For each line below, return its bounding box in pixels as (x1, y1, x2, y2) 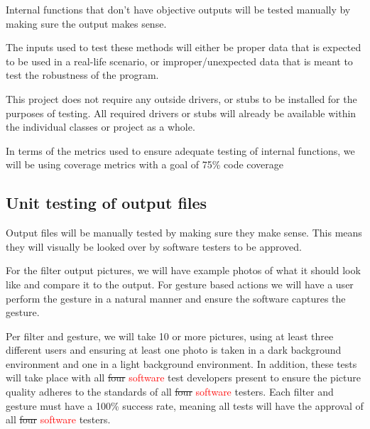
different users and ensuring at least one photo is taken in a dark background (6, 342, 342, 357)
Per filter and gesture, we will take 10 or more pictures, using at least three (6, 328, 334, 343)
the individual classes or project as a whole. (6, 119, 195, 134)
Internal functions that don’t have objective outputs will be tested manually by (6, 2, 351, 16)
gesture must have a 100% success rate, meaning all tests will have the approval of (6, 398, 364, 413)
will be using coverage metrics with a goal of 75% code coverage (6, 157, 284, 172)
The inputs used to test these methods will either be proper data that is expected (6, 40, 361, 55)
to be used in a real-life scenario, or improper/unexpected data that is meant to (6, 53, 353, 68)
